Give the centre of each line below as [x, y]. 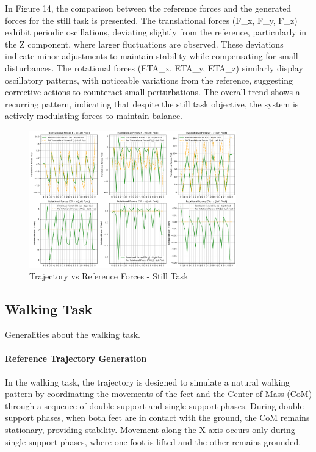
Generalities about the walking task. [73, 335]
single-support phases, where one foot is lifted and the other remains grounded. [153, 441]
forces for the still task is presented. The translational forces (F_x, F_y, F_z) [151, 20]
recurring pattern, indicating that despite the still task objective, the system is [152, 103]
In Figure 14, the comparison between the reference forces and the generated [148, 8]
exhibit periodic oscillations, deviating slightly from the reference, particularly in [156, 32]
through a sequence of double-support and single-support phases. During [141, 405]
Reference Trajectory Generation [76, 358]
